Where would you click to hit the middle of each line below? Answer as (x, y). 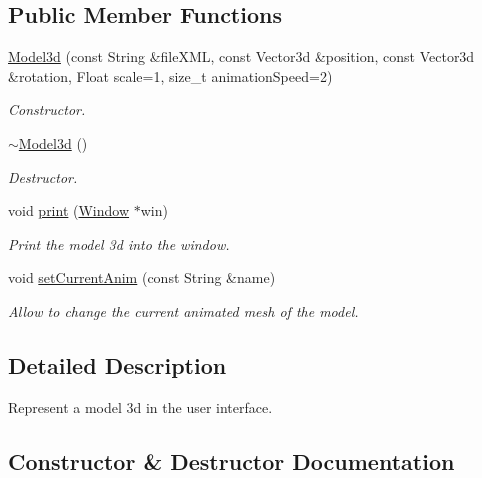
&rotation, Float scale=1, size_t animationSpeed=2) (170, 75)
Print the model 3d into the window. (119, 243)
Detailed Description (117, 364)
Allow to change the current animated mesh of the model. (183, 310)
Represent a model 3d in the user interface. (140, 406)
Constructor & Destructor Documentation (231, 460)
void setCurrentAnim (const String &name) (142, 277)
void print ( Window (69, 210)
